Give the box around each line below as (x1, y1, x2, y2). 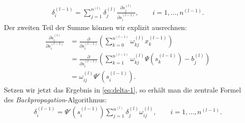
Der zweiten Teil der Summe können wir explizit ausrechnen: (4, 22, 187, 32)
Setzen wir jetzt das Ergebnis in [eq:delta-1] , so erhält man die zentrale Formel (4, 85, 241, 95)
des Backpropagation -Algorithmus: (4, 94, 107, 104)
